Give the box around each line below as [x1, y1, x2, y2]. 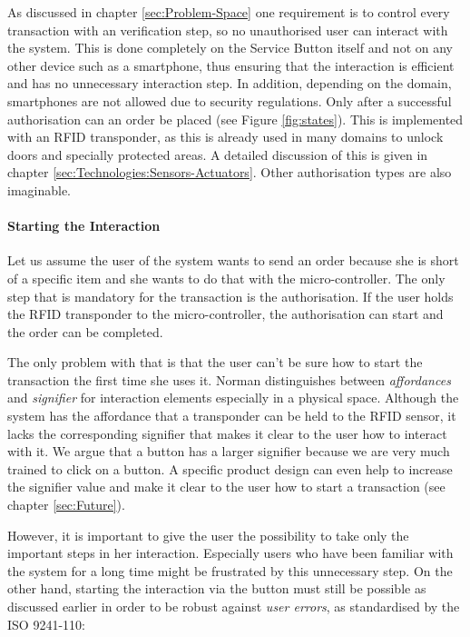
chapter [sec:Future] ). [7, 495, 125, 514]
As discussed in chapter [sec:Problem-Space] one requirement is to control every [7, 3, 450, 21]
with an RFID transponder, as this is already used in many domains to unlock [7, 127, 444, 146]
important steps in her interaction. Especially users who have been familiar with [7, 543, 454, 562]
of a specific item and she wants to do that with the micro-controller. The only [7, 268, 446, 287]
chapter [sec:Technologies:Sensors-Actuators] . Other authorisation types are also [7, 163, 452, 182]
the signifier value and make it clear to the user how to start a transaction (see [7, 477, 446, 496]
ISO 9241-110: [7, 614, 85, 633]
